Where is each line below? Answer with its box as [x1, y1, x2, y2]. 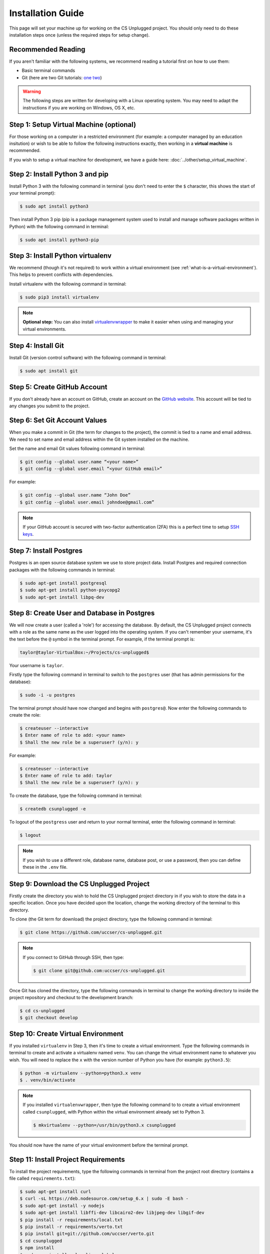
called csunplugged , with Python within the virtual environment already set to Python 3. [22, 1109, 205, 1115]
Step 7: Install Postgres [9, 547, 82, 555]
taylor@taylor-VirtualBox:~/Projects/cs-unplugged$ [19, 650, 149, 655]
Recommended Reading [9, 45, 85, 54]
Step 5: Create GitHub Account [9, 383, 107, 391]
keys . [22, 531, 34, 537]
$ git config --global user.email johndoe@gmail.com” [19, 499, 154, 505]
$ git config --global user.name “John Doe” [19, 492, 131, 498]
